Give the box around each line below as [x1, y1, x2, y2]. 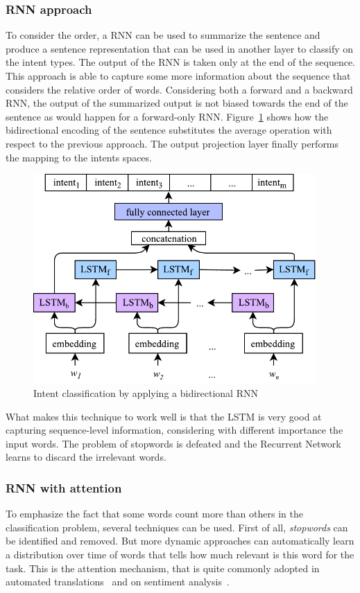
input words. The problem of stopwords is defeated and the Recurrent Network [6, 436, 341, 450]
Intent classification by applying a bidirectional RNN [33, 386, 258, 400]
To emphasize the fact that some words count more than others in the [6, 506, 303, 521]
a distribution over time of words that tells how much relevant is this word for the [6, 547, 354, 562]
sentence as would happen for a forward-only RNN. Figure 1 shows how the [6, 109, 329, 123]
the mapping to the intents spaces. [6, 150, 152, 164]
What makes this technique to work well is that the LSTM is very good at [6, 409, 322, 423]
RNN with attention [6, 479, 122, 496]
